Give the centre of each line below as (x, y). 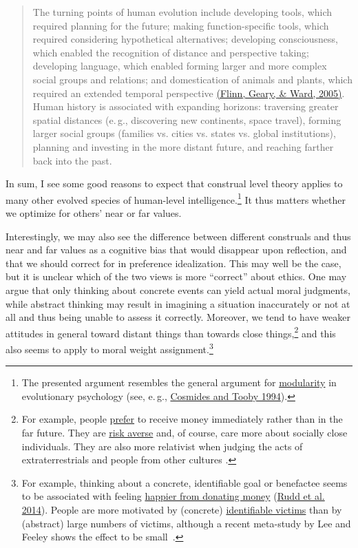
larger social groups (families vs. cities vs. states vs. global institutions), (184, 133)
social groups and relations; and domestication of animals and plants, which (192, 79)
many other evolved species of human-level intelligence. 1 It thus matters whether (176, 198)
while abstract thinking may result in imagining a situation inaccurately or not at (178, 303)
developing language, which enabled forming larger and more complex (180, 66)
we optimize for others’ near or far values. (94, 212)
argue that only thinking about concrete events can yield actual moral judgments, (178, 289)
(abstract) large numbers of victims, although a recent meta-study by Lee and (186, 523)
